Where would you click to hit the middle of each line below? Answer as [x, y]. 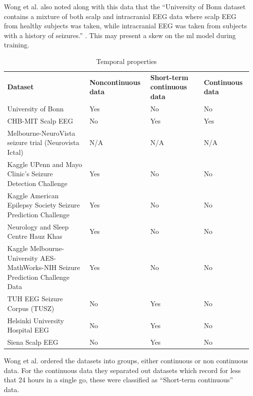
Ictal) [16, 152]
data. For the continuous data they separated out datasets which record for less [122, 370]
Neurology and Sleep [38, 226]
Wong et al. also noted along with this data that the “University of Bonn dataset [125, 6]
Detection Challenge [37, 183]
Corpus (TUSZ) [31, 308]
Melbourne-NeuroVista [41, 133]
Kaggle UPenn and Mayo [45, 164]
